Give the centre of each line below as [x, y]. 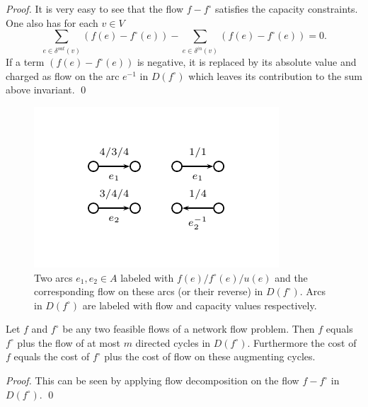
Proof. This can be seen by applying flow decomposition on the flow [153, 380]
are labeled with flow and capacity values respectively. [200, 305]
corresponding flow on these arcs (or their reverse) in [149, 291]
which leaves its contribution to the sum [275, 75]
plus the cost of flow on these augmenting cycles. [210, 356]
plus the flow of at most [69, 342]
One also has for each [52, 22]
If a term [25, 62]
